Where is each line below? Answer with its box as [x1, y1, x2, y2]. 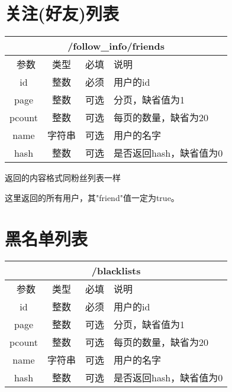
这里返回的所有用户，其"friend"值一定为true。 [5, 191, 179, 203]
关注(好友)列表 [5, 1, 120, 25]
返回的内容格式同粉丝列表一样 [5, 171, 121, 184]
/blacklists [91, 264, 141, 278]
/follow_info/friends [67, 39, 165, 53]
